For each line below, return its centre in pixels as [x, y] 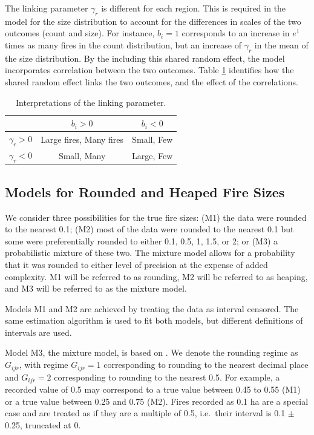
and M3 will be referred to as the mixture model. [96, 288]
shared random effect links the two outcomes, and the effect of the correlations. [152, 81]
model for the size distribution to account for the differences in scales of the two [153, 21]
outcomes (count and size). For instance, [80, 33]
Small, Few [152, 139]
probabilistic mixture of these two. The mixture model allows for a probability [150, 253]
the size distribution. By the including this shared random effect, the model [145, 58]
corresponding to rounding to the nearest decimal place [206, 365]
